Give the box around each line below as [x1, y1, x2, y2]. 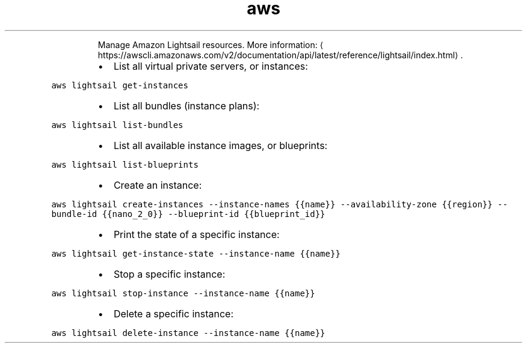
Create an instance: [113, 179, 202, 191]
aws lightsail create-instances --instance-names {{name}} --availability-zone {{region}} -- [51, 199, 508, 209]
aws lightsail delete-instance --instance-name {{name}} [51, 328, 325, 338]
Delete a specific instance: [113, 307, 233, 320]
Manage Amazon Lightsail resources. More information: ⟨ [97, 39, 324, 50]
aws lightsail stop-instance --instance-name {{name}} [51, 288, 315, 298]
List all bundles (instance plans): [113, 99, 260, 112]
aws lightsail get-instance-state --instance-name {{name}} [51, 248, 341, 258]
